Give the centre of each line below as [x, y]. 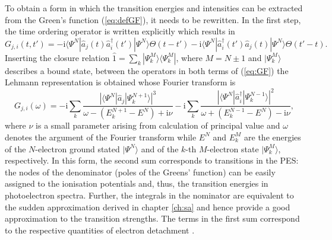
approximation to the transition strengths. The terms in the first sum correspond [152, 218]
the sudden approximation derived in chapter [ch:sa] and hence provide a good [148, 207]
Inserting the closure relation [57, 57]
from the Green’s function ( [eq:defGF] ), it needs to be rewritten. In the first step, [153, 19]
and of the [160, 148]
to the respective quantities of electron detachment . [100, 230]
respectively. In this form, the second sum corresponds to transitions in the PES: [152, 160]
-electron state [233, 148]
